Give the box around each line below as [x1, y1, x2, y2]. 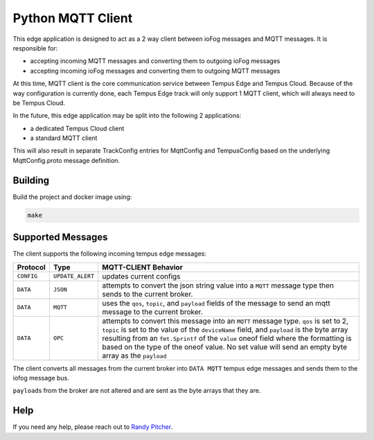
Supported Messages [12, 231, 108, 243]
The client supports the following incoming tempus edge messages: [12, 249, 207, 258]
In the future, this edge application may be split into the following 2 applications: [12, 112, 242, 120]
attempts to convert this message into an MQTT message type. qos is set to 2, [101, 316, 349, 326]
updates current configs [101, 271, 181, 281]
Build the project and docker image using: [12, 193, 132, 201]
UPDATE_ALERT [53, 272, 95, 280]
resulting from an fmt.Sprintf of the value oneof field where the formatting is [101, 333, 352, 343]
